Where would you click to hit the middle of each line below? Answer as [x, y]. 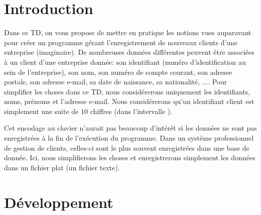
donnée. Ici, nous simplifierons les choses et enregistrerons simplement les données [130, 157]
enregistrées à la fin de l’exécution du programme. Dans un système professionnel [129, 138]
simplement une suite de [41, 111]
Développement [59, 202]
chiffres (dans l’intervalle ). [131, 111]
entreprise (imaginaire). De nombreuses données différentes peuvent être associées [129, 52]
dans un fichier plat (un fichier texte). [62, 167]
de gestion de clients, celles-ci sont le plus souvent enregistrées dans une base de [127, 147]
